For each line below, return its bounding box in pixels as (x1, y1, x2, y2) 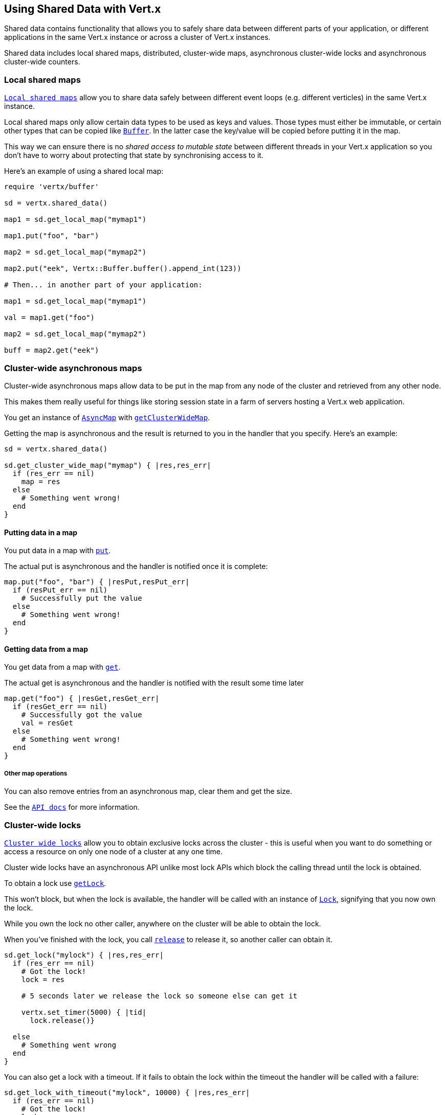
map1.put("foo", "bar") (4, 232, 99, 240)
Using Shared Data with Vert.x (4, 3, 161, 15)
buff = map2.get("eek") (4, 346, 99, 355)
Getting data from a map (4, 644, 88, 653)
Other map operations (4, 769, 68, 777)
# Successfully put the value (21, 594, 142, 603)
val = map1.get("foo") (4, 313, 95, 322)
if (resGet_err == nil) (12, 702, 108, 711)
